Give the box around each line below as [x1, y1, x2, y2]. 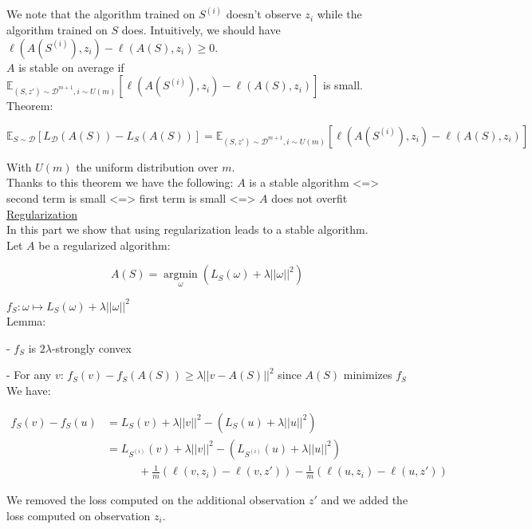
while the [317, 6, 362, 22]
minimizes [343, 366, 392, 383]
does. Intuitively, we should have [121, 22, 281, 38]
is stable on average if [18, 58, 124, 75]
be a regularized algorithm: [38, 236, 171, 253]
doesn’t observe [226, 6, 301, 22]
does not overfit [271, 190, 348, 206]
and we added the [321, 491, 408, 507]
